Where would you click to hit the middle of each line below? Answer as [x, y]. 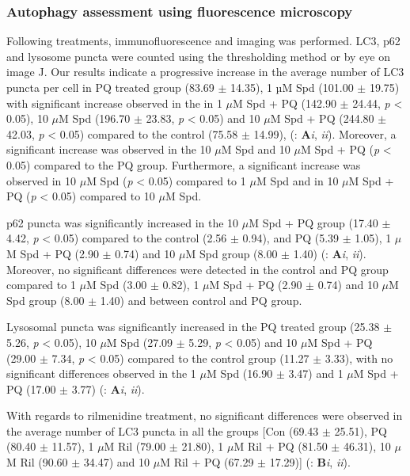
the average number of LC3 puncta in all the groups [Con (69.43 [163, 430]
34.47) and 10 [117, 462]
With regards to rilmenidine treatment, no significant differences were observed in [205, 415]
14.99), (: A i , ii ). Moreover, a [325, 133]
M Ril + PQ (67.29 [207, 462]
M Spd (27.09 [140, 342]
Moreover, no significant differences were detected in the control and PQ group [197, 269]
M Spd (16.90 [239, 373]
